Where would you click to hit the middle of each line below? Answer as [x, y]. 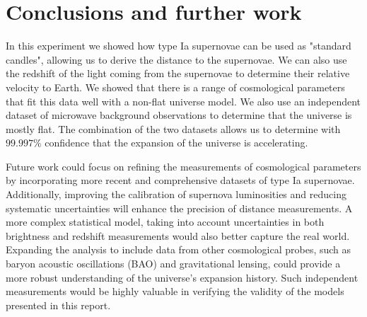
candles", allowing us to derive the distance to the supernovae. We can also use [176, 59]
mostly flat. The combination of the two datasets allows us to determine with [173, 128]
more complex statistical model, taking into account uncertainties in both [165, 222]
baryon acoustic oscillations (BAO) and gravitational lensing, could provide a [173, 264]
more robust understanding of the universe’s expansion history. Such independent [182, 277]
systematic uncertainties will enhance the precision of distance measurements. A [179, 208]
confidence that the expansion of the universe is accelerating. [176, 143]
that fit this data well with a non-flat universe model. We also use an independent [183, 101]
